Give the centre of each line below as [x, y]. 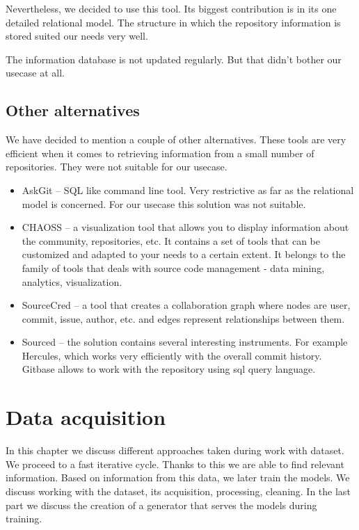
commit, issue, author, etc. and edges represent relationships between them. [183, 318]
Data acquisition [86, 417]
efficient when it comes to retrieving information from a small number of [160, 153]
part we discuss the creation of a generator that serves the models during [161, 505]
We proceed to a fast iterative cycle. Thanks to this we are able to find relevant [175, 464]
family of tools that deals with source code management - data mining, [173, 267]
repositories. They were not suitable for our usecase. [117, 167]
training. [24, 519]
